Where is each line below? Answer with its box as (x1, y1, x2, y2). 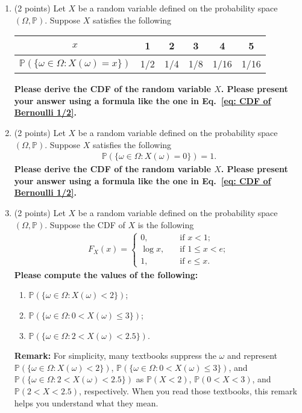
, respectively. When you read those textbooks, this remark (79, 384, 297, 397)
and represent (227, 349, 277, 362)
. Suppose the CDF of (45, 218, 125, 231)
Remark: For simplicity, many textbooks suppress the (14, 349, 216, 362)
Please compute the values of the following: (14, 268, 198, 281)
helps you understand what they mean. (14, 396, 159, 409)
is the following (137, 218, 194, 231)
